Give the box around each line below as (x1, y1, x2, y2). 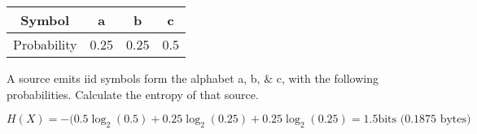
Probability (13, 35, 77, 54)
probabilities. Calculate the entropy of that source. (7, 85, 259, 102)
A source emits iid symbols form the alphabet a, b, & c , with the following (7, 70, 379, 86)
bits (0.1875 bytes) (378, 114, 471, 126)
